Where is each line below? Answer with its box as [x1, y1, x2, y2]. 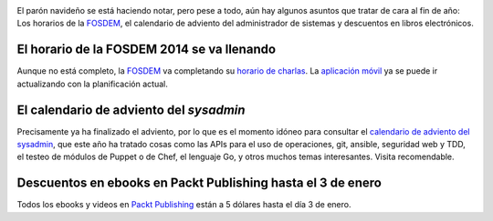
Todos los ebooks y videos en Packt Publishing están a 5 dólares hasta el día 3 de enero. [16, 199, 351, 210]
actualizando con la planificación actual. [16, 78, 168, 89]
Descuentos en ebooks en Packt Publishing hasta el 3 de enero [16, 176, 383, 191]
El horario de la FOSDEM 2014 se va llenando [16, 42, 277, 57]
